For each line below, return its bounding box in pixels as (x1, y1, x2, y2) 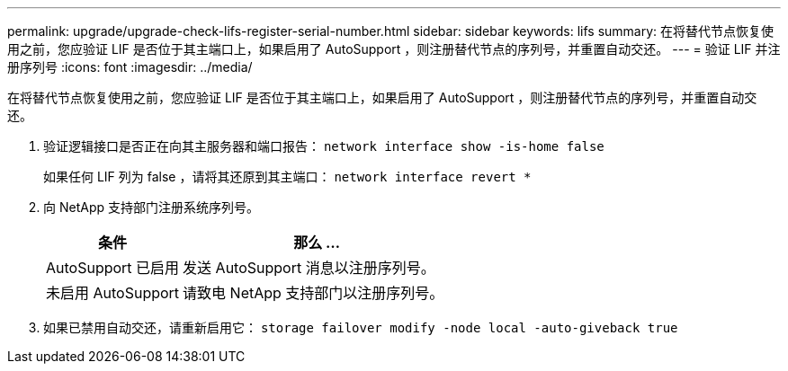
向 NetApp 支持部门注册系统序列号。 (43, 199, 259, 215)
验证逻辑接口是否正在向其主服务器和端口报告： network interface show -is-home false (43, 138, 604, 154)
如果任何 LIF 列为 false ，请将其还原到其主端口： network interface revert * (43, 169, 532, 184)
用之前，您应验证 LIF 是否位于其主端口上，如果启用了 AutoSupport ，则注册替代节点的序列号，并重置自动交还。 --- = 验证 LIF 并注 (7, 41, 781, 57)
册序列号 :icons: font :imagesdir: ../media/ (7, 59, 253, 75)
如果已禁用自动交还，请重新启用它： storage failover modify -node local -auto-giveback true (43, 320, 678, 335)
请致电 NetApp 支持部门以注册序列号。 (183, 284, 444, 302)
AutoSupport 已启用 (46, 259, 180, 277)
